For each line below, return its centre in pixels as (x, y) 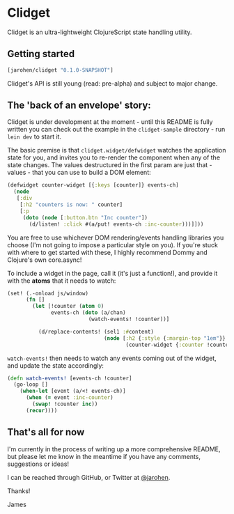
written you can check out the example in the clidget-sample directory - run (116, 130)
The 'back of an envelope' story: (79, 106)
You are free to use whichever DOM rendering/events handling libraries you (116, 237)
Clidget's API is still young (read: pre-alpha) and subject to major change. (112, 83)
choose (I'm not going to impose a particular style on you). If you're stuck (112, 244)
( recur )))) (41, 410)
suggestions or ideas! (38, 464)
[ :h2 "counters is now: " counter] (71, 205)
